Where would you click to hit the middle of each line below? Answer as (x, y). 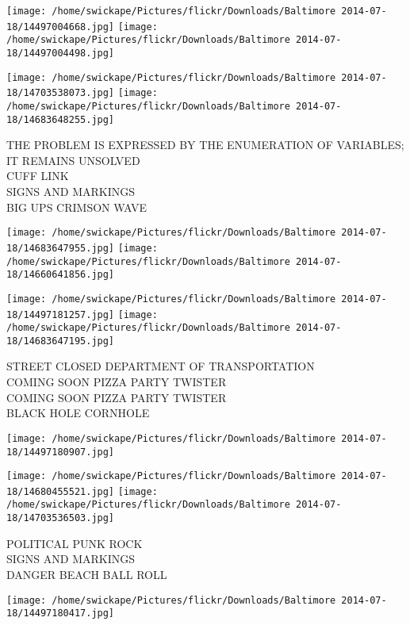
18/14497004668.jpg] (61, 27)
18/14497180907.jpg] (61, 452)
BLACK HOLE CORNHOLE (78, 413)
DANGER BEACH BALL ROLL (87, 574)
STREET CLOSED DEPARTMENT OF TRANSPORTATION (161, 366)
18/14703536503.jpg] (61, 518)
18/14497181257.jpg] (61, 314)
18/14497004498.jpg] (61, 53)
